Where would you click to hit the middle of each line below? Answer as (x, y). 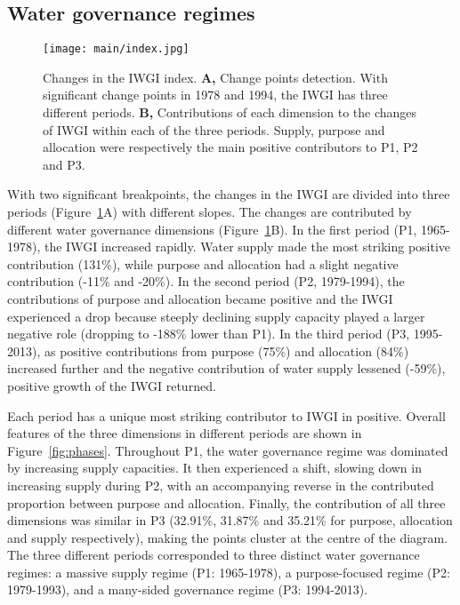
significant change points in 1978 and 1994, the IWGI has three (215, 95)
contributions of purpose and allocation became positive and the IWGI (200, 298)
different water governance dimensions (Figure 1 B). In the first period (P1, (212, 229)
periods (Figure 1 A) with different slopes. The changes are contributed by (210, 212)
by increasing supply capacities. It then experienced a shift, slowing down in (214, 468)
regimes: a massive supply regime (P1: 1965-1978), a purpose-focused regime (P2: (229, 572)
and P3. (64, 164)
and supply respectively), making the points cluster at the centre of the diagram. (228, 537)
